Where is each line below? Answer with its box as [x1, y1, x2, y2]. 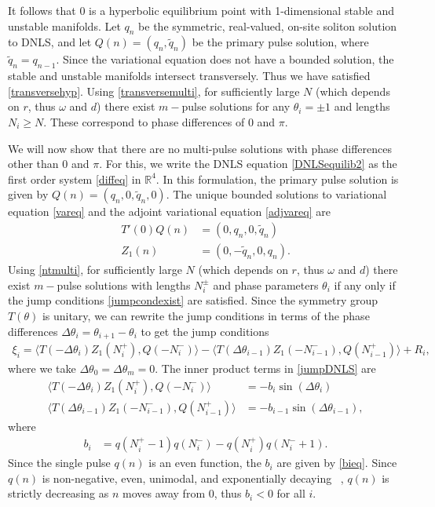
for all [276, 485, 305, 502]
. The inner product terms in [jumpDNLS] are [155, 360, 376, 376]
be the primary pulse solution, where [192, 34, 369, 50]
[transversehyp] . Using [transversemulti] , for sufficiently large [8, 82, 300, 99]
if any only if [334, 276, 396, 293]
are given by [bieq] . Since [276, 454, 397, 471]
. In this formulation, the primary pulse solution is [155, 170, 399, 187]
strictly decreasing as [8, 485, 109, 502]
